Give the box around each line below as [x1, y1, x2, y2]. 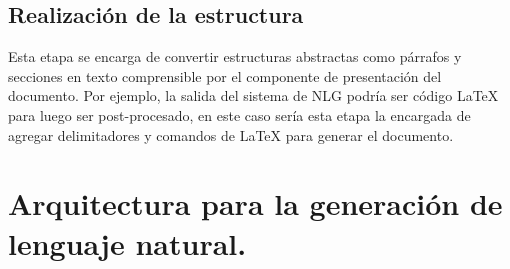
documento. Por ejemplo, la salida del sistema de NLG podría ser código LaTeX [8, 85, 499, 106]
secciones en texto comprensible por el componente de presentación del [8, 65, 442, 86]
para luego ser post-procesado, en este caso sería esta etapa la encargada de [8, 104, 471, 125]
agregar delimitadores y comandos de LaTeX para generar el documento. [8, 124, 454, 145]
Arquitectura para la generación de [8, 183, 503, 224]
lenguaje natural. [8, 222, 247, 263]
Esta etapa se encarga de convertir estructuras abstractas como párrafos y [8, 46, 462, 67]
